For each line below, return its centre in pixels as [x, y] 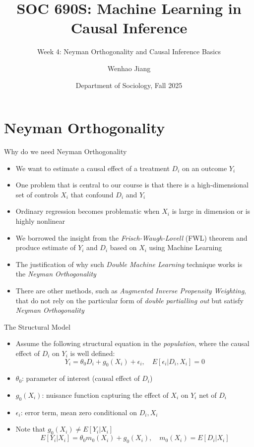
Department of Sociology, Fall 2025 [129, 85]
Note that [31, 429]
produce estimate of [46, 247]
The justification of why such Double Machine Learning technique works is [129, 264]
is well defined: [93, 353]
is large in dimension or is [211, 211]
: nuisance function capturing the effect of [105, 395]
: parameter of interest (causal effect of [81, 378]
